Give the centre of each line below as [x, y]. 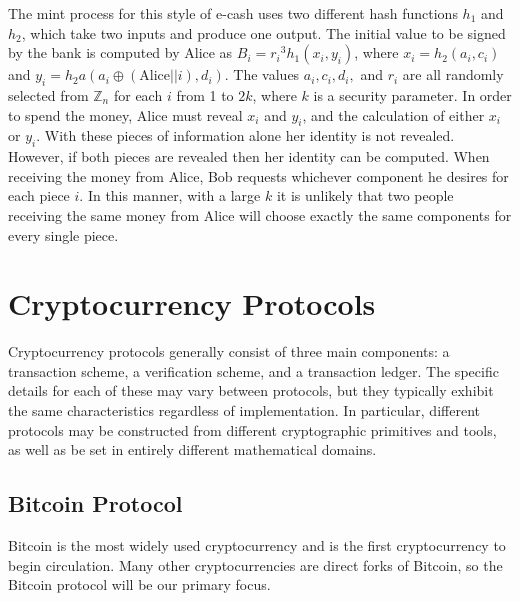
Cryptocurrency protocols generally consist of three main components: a [229, 351]
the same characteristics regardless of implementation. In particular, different [244, 410]
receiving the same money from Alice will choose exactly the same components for [260, 214]
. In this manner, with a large [170, 195]
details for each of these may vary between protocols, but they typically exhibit [251, 390]
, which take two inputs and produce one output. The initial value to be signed [263, 32]
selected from [48, 94]
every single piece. [63, 234]
